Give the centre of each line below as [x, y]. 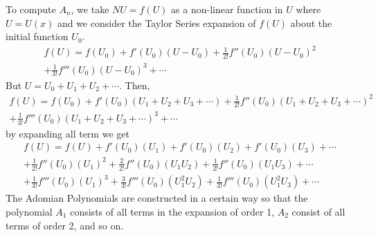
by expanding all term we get [67, 133]
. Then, [135, 85]
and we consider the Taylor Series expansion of [156, 22]
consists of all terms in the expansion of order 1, [172, 211]
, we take [90, 9]
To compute [31, 9]
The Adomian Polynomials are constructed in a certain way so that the [157, 198]
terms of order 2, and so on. [65, 225]
